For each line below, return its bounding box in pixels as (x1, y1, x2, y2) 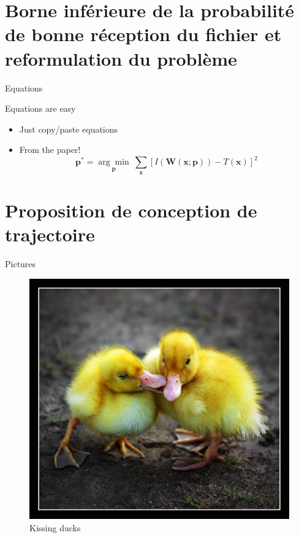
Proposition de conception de (5, 197, 257, 222)
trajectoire (5, 222, 95, 247)
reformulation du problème (5, 45, 237, 71)
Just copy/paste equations (19, 122, 118, 135)
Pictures (5, 257, 36, 270)
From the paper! (19, 143, 81, 156)
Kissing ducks (29, 521, 81, 534)
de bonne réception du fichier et (5, 21, 282, 47)
